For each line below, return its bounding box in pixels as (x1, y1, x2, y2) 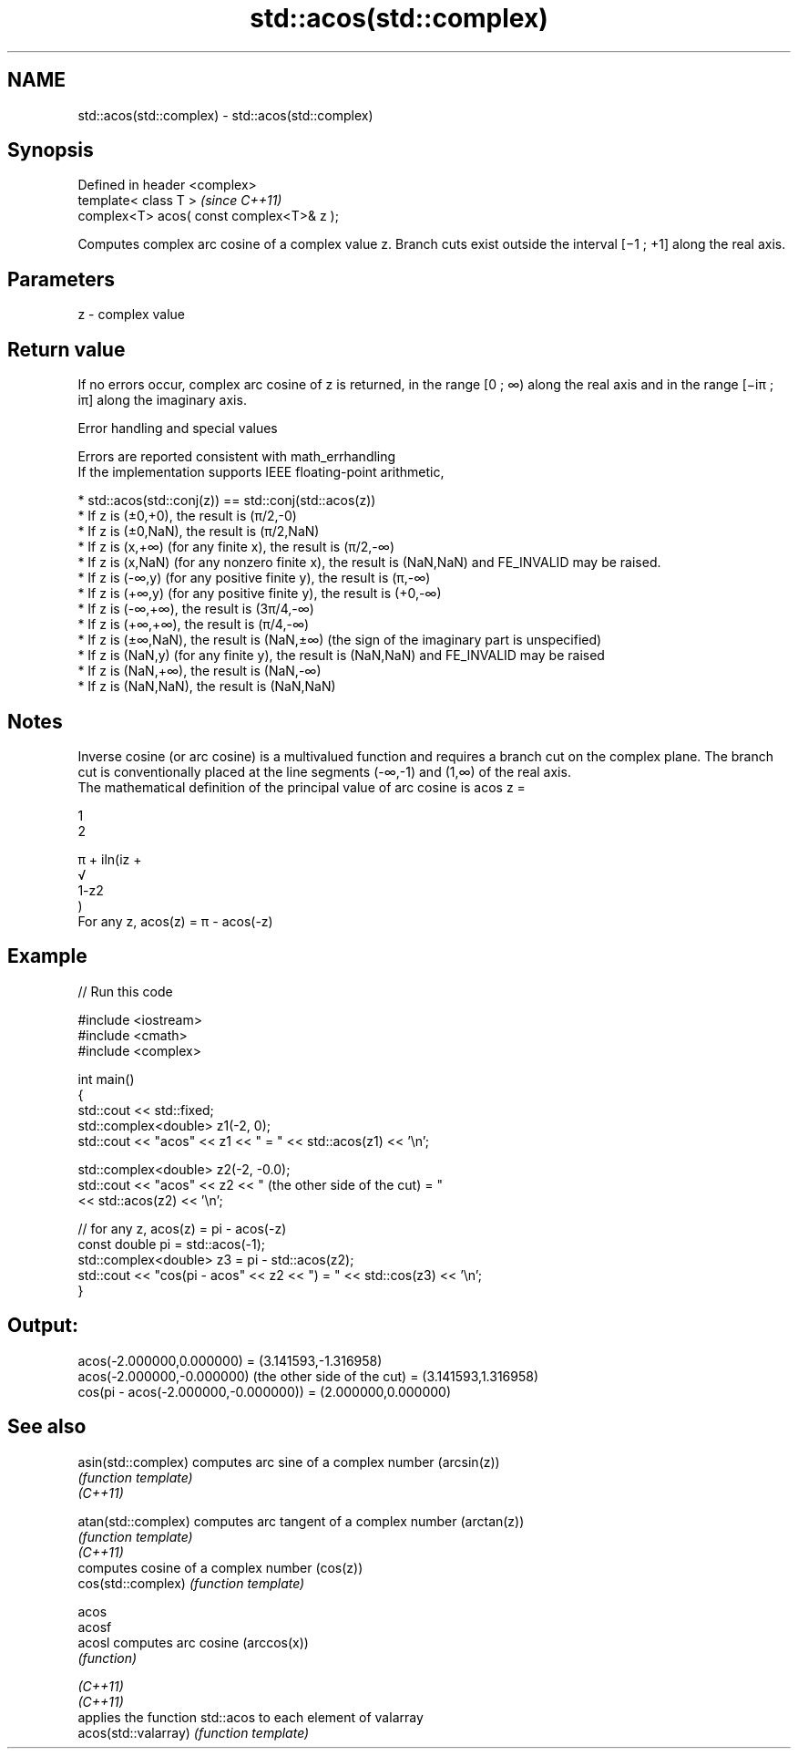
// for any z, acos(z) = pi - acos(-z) (77, 1220, 287, 1236)
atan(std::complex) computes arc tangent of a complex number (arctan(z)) (77, 1513, 525, 1529)
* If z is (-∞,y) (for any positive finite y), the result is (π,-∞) (77, 570, 431, 586)
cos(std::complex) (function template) (77, 1575, 305, 1591)
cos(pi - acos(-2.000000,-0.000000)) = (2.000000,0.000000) (77, 1383, 451, 1400)
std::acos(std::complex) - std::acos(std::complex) (77, 107, 373, 123)
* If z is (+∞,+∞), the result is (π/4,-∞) (77, 616, 310, 633)
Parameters (7, 267, 115, 291)
